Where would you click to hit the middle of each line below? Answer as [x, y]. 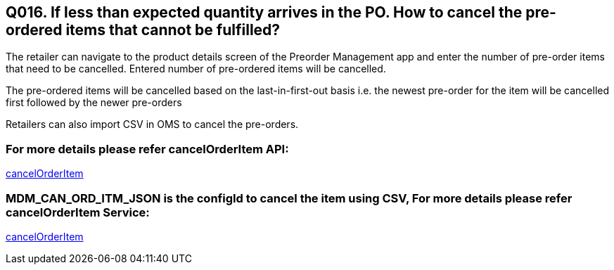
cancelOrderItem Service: [78, 212]
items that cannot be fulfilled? [173, 30]
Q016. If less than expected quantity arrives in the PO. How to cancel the [264, 12]
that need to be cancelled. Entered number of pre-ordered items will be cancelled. [196, 69]
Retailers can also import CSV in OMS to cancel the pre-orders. [152, 124]
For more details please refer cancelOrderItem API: [147, 149]
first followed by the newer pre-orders [94, 103]
